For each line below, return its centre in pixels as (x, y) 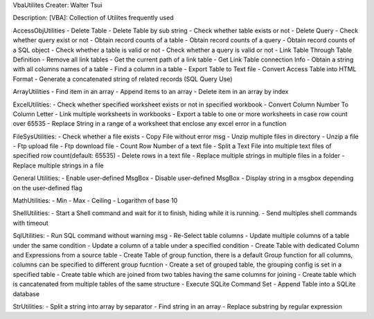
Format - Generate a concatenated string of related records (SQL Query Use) (123, 79)
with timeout (30, 223)
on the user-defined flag (47, 188)
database (26, 293)
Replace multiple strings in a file (58, 165)
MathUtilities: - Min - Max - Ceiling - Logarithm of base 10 (95, 201)
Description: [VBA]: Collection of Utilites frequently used (93, 18)
